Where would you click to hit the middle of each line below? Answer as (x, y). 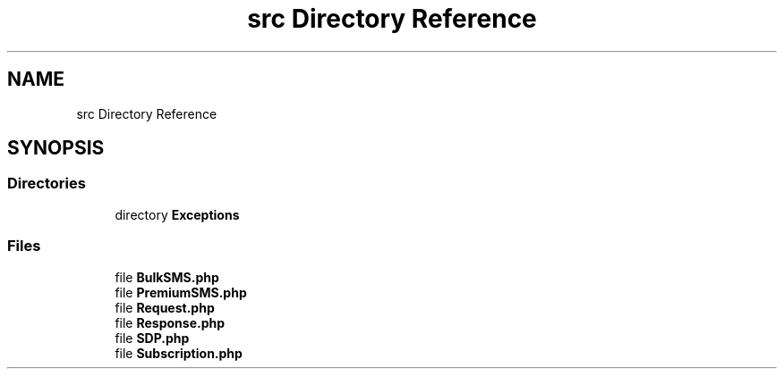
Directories (47, 184)
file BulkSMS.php (167, 277)
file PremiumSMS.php (181, 292)
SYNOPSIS (56, 148)
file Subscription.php (179, 353)
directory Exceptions (177, 214)
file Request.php (165, 307)
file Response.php (170, 322)
